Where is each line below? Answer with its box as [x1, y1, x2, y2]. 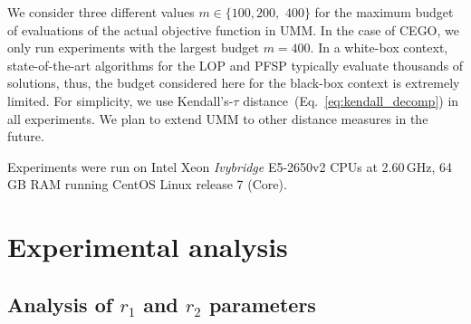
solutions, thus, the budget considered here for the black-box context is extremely [7, 73, 460, 92]
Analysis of [7, 290, 113, 318]
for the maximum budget [314, 3, 454, 21]
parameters [208, 290, 316, 318]
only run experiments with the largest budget [7, 38, 259, 57]
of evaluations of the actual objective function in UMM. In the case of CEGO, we [7, 20, 459, 39]
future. [7, 127, 44, 146]
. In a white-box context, [310, 38, 448, 57]
